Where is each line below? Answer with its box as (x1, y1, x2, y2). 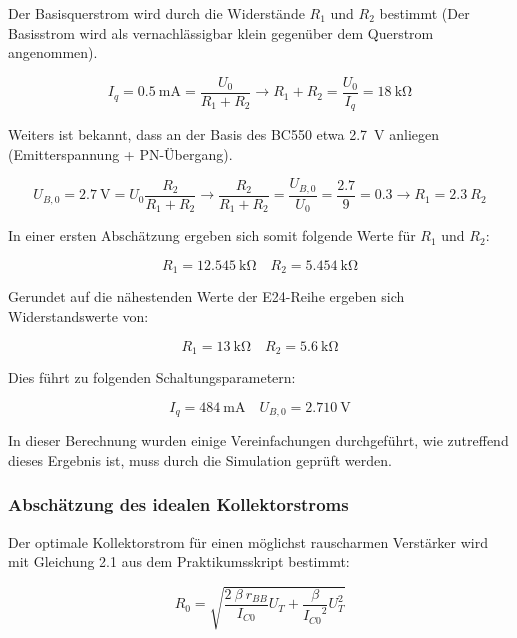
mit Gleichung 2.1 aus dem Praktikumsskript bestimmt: (8, 551, 350, 572)
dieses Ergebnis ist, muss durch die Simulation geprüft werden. (8, 449, 392, 470)
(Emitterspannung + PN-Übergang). (8, 143, 233, 164)
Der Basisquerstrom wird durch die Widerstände (8, 3, 305, 23)
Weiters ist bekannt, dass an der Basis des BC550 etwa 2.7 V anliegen (8, 124, 440, 145)
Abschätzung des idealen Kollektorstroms (8, 492, 349, 517)
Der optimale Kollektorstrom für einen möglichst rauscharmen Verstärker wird (8, 531, 489, 552)
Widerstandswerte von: (8, 306, 149, 327)
